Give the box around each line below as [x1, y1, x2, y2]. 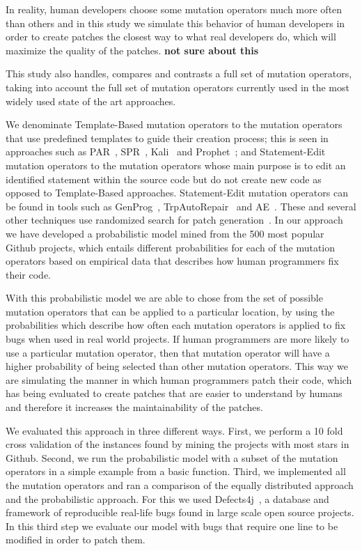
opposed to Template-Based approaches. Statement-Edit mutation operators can [6, 185, 348, 200]
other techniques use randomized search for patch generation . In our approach [6, 212, 343, 227]
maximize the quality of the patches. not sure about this [6, 42, 259, 57]
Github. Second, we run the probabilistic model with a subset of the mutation [6, 450, 338, 465]
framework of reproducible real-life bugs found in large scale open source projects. [6, 505, 354, 520]
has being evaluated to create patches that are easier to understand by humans [6, 386, 343, 401]
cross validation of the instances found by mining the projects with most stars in [6, 437, 349, 451]
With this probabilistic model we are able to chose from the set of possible [6, 290, 323, 305]
